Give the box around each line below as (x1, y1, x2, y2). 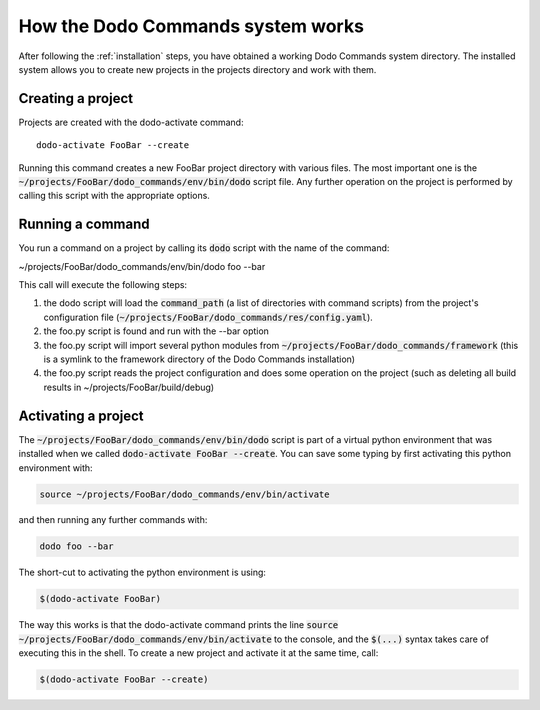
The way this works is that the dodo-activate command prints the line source (18, 619, 339, 631)
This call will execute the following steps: (18, 279, 188, 291)
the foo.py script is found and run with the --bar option (43, 325, 270, 337)
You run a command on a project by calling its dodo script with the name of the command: (18, 242, 390, 254)
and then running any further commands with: (18, 514, 208, 526)
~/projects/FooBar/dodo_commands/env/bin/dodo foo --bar (18, 260, 266, 272)
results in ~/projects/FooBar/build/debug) (43, 381, 215, 393)
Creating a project (18, 90, 134, 107)
